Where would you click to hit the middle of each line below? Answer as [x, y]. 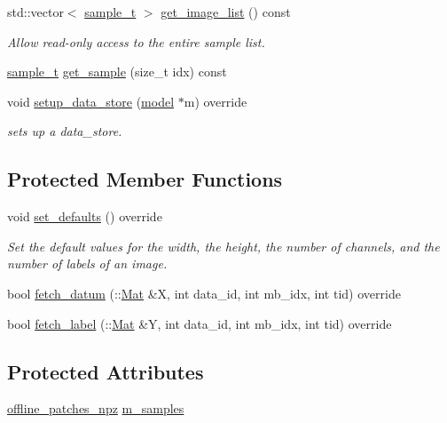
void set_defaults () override [85, 216]
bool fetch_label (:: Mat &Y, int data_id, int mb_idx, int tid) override [200, 323]
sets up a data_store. [65, 131]
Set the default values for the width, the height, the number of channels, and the [223, 246]
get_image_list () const [226, 12]
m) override [216, 101]
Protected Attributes [106, 371]
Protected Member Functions [145, 179]
